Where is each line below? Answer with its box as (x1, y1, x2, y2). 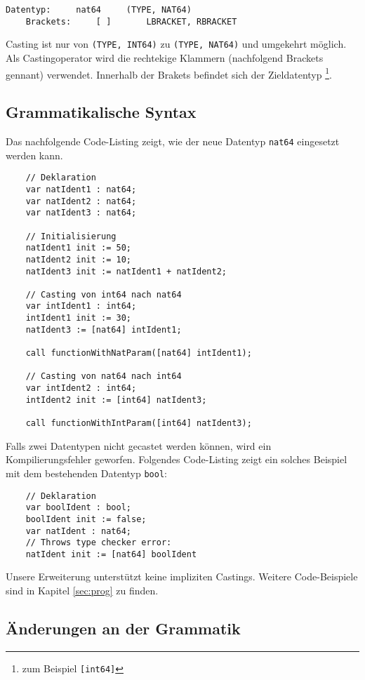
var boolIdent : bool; (25, 502, 131, 513)
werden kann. (6, 147, 63, 162)
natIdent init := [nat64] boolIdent (25, 549, 197, 559)
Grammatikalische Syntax (6, 101, 197, 123)
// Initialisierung (25, 231, 117, 241)
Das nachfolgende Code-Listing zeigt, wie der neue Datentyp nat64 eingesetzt (6, 134, 340, 149)
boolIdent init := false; (25, 514, 147, 524)
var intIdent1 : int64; (25, 301, 137, 312)
